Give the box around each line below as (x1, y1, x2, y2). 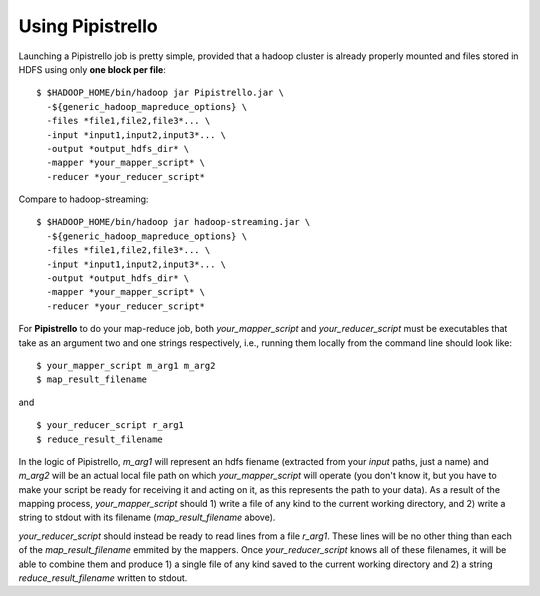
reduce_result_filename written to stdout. (18, 572, 188, 584)
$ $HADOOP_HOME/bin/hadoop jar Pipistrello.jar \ (36, 87, 285, 99)
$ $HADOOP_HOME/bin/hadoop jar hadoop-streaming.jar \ (36, 216, 311, 228)
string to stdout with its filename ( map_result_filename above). (18, 511, 276, 524)
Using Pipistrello (18, 15, 159, 37)
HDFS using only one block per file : (18, 63, 167, 75)
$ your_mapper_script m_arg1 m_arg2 (36, 360, 216, 371)
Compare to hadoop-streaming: (18, 193, 149, 205)
